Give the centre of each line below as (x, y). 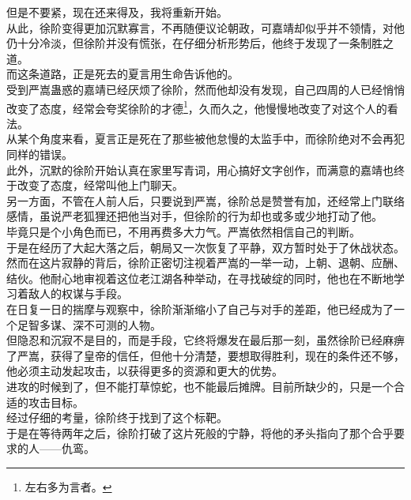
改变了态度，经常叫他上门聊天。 (100, 185)
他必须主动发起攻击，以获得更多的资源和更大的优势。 (145, 371)
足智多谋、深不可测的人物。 (89, 324)
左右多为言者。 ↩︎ (68, 486)
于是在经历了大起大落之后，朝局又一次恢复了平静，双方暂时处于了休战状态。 (205, 247)
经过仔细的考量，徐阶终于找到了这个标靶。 (117, 417)
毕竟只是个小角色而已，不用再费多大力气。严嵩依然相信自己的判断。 (183, 231)
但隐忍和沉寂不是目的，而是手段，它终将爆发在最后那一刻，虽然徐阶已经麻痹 (205, 340)
